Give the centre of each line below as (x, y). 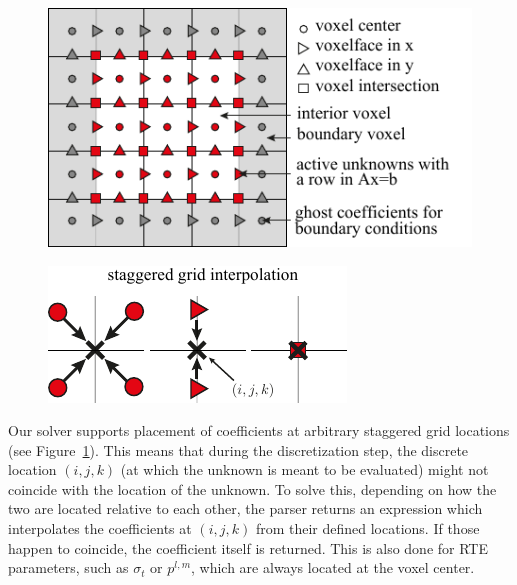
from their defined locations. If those (367, 528)
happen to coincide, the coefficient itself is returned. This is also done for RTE (248, 547)
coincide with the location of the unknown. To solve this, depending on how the (252, 488)
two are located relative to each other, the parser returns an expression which (245, 508)
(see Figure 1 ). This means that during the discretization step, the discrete (238, 449)
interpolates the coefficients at (100, 528)
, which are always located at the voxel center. (333, 567)
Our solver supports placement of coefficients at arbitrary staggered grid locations (259, 430)
